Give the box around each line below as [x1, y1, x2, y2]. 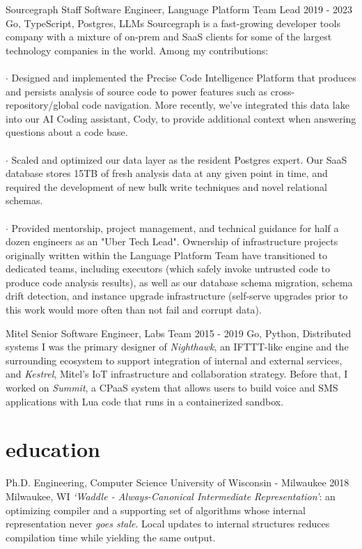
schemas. [6, 193, 43, 208]
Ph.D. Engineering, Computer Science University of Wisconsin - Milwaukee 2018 [6, 475, 349, 490]
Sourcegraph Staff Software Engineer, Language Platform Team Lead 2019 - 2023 [6, 2, 353, 16]
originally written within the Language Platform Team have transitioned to [6, 247, 327, 262]
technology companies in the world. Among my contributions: [6, 42, 269, 57]
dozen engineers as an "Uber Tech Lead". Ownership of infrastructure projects [6, 234, 338, 249]
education [6, 435, 100, 463]
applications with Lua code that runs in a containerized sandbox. [6, 394, 284, 408]
